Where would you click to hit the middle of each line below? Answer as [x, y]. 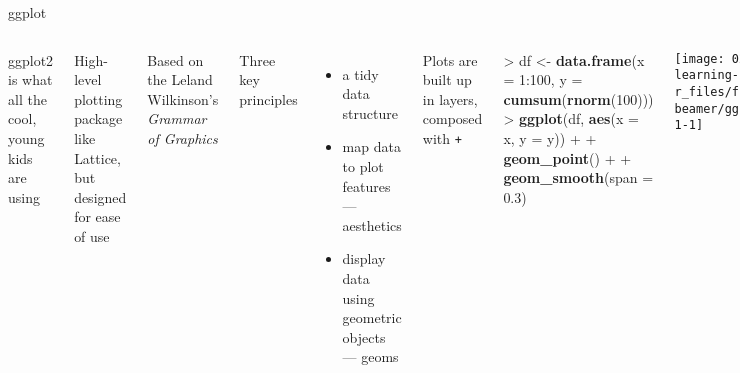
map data [371, 146]
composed [452, 118]
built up [447, 79]
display [364, 258]
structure [370, 112]
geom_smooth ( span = [578, 177]
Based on [175, 59]
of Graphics [182, 137]
